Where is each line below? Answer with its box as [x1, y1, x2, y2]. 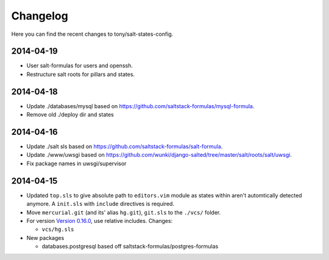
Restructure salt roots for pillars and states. [26, 70, 135, 78]
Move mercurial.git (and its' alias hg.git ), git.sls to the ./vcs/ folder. [26, 208, 221, 216]
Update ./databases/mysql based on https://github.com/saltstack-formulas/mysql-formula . [26, 102, 255, 109]
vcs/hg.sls [41, 226, 74, 233]
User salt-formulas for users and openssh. [26, 62, 133, 69]
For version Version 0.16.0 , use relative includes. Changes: [26, 217, 173, 224]
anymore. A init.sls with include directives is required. [26, 200, 175, 208]
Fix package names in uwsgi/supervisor [26, 160, 127, 167]
